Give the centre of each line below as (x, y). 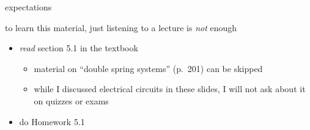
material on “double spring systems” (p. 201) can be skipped (148, 68)
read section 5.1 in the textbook (79, 48)
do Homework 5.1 (52, 121)
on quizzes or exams (71, 100)
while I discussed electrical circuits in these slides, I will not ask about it (170, 89)
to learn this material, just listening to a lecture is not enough (121, 27)
